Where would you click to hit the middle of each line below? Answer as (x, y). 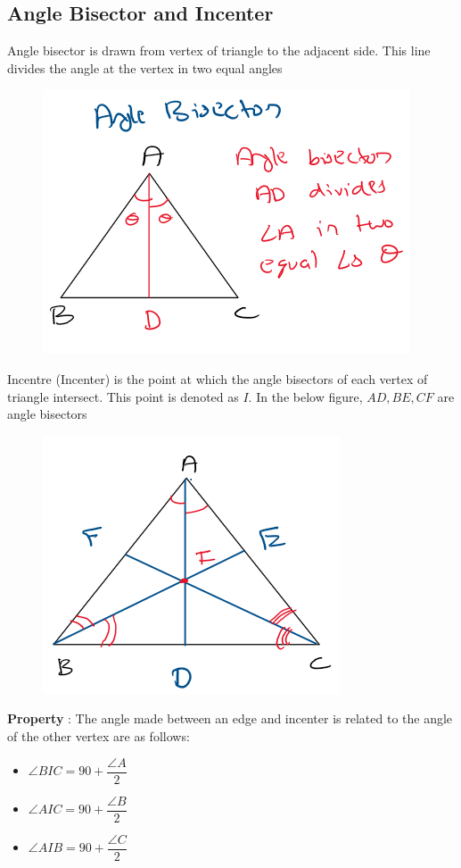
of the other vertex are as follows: (99, 735)
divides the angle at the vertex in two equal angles (145, 67)
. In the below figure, (305, 396)
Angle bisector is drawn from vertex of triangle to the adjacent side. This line (219, 50)
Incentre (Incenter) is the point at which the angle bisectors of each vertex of (218, 378)
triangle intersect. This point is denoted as (123, 396)
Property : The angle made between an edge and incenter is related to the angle (230, 718)
